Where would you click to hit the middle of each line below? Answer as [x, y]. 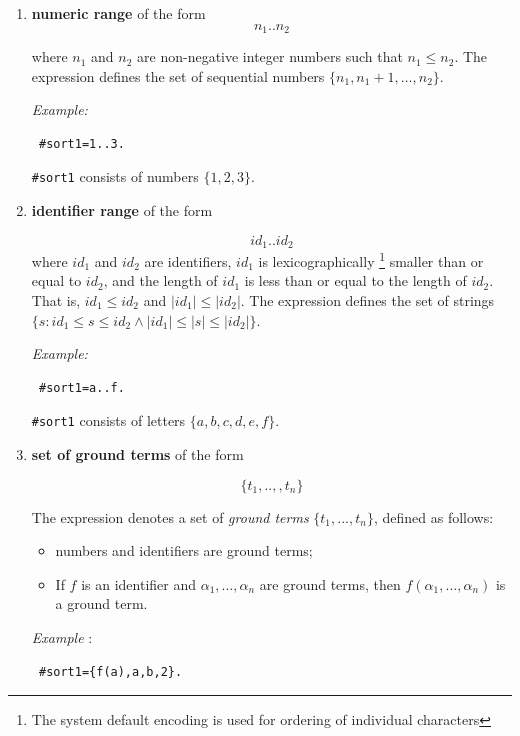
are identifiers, [188, 260]
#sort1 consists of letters [108, 420]
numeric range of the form [118, 13]
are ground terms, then [330, 583]
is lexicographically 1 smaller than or [371, 259]
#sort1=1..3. [81, 143]
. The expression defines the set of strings [367, 299]
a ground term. [101, 603]
